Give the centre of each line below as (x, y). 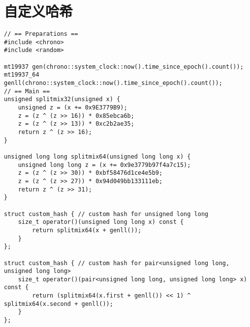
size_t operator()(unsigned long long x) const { (101, 222)
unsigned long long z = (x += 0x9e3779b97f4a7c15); (104, 165)
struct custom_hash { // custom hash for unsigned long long (106, 214)
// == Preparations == (41, 34)
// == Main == (27, 91)
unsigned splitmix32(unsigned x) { (62, 99)
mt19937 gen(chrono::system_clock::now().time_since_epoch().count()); (124, 67)
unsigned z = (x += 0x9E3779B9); (73, 108)
